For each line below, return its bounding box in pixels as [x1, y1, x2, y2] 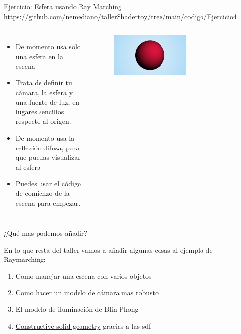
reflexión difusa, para [15, 142, 80, 152]
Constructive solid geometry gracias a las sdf [15, 320, 151, 331]
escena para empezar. [15, 197, 80, 208]
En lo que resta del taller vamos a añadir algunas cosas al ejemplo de [4, 244, 213, 255]
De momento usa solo [15, 41, 80, 52]
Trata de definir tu [15, 77, 72, 87]
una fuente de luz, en [15, 97, 80, 107]
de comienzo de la [15, 187, 70, 198]
